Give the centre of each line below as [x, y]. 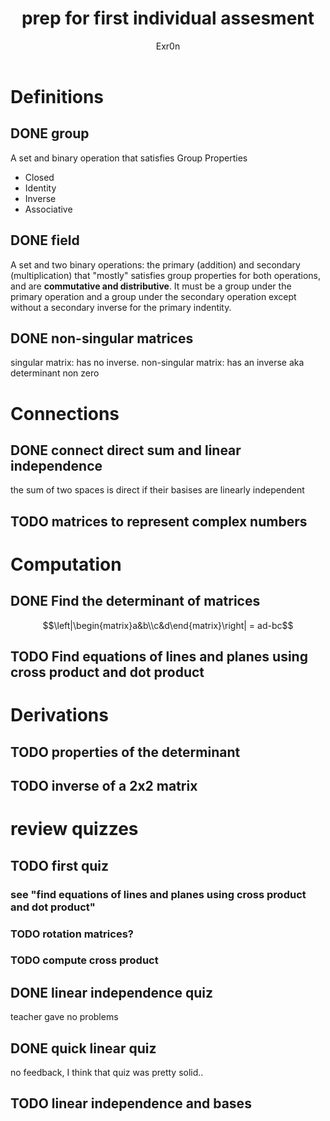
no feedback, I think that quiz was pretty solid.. [107, 1073]
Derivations [59, 715]
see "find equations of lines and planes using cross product [158, 894]
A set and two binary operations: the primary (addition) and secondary [155, 264]
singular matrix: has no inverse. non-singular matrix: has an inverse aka [157, 363]
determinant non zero [55, 373]
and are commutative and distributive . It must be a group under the [151, 286]
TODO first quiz [60, 865]
